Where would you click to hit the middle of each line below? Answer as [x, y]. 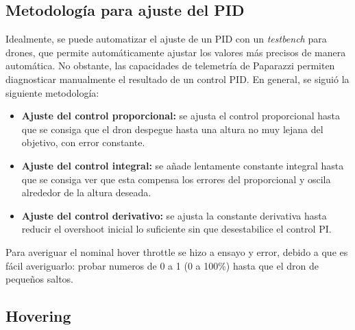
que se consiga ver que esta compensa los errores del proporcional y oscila [176, 179]
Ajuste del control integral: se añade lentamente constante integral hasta [183, 165]
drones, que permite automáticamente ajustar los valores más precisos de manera [176, 52]
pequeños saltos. [40, 279]
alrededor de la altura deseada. [86, 192]
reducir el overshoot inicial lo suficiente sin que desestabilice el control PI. [176, 229]
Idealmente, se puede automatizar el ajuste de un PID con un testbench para [166, 39]
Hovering [38, 316]
